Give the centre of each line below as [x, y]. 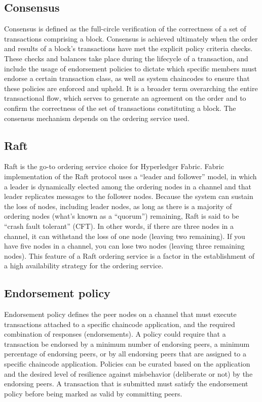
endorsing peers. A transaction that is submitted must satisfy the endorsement [126, 384]
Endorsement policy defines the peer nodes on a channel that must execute [120, 314]
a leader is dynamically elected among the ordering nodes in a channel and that [128, 186]
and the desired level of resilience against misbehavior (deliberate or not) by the [128, 373]
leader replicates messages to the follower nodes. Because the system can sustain [129, 196]
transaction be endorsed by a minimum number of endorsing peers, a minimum [127, 344]
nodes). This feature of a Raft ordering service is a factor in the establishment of [129, 255]
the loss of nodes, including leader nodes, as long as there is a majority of [118, 206]
